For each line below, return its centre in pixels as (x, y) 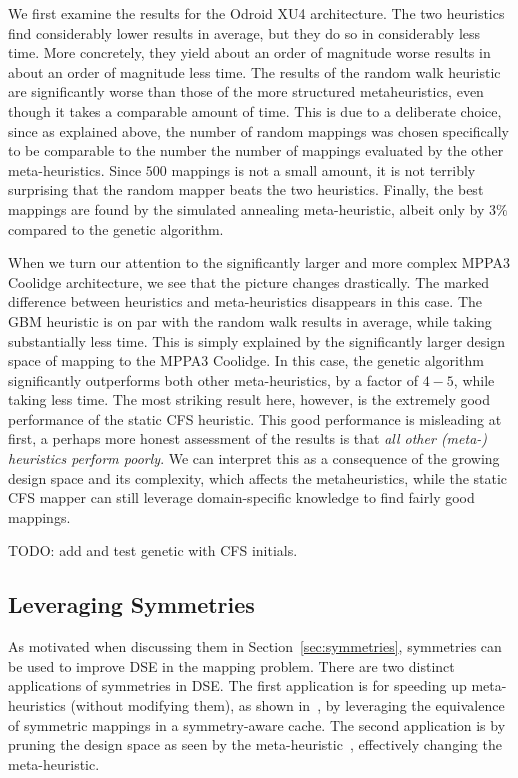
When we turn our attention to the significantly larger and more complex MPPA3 (259, 262)
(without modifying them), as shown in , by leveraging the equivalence (287, 705)
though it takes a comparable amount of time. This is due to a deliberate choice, (255, 110)
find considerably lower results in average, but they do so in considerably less (244, 32)
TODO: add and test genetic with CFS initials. (153, 550)
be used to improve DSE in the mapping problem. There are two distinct (231, 665)
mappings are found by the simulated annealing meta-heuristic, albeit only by (246, 208)
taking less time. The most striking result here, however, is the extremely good (249, 399)
